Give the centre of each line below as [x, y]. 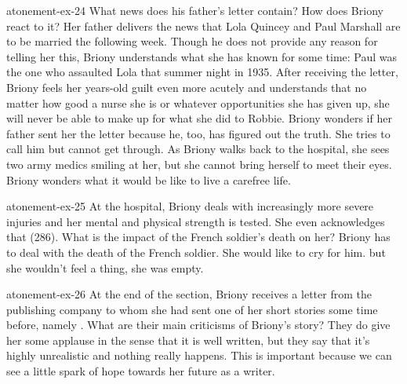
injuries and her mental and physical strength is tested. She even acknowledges [196, 221]
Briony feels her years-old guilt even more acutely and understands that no [187, 87]
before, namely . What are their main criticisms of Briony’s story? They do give [198, 325]
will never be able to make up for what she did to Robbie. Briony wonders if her [199, 118]
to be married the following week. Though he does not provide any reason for [192, 41]
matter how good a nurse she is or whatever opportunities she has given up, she [198, 102]
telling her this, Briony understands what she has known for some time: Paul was [202, 56]
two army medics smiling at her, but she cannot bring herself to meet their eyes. [199, 164]
